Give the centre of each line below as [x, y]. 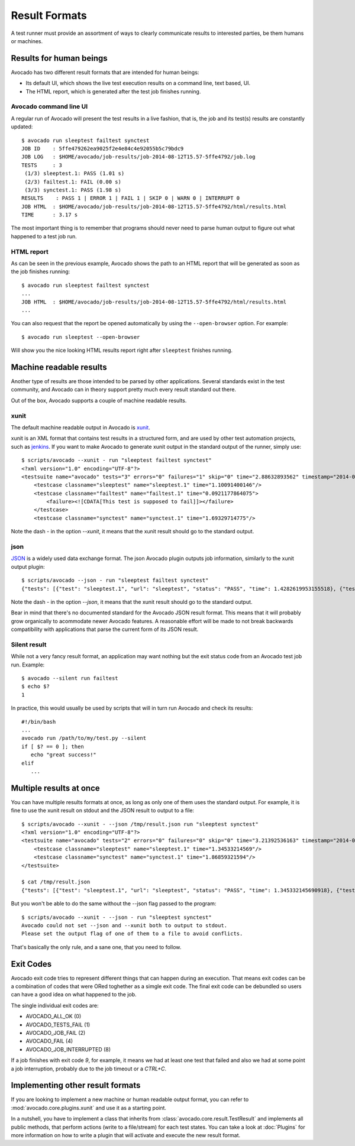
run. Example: [28, 665]
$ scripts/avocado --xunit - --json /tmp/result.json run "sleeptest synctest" [140, 824]
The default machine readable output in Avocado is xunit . [80, 427]
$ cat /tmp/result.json [56, 882]
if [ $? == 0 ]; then [53, 746]
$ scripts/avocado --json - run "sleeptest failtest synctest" [115, 580]
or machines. [27, 41]
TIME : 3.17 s [50, 215]
